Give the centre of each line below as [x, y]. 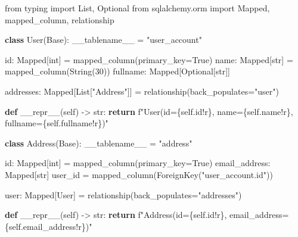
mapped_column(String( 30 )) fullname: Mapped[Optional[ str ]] [117, 71]
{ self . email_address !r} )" [49, 226]
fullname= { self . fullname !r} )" [57, 123]
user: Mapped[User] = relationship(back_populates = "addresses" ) [123, 194]
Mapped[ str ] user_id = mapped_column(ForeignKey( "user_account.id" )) [139, 174]
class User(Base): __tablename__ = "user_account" [103, 40]
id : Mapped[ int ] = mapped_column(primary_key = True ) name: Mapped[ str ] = [149, 59]
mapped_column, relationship [60, 19]
